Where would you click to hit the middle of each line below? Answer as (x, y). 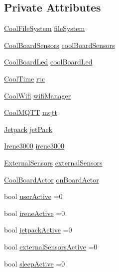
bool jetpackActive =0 (38, 230)
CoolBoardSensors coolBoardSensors (59, 45)
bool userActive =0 (33, 196)
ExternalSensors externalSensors (53, 162)
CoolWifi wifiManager (38, 95)
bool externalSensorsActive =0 (51, 246)
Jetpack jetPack (28, 129)
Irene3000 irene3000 (34, 146)
